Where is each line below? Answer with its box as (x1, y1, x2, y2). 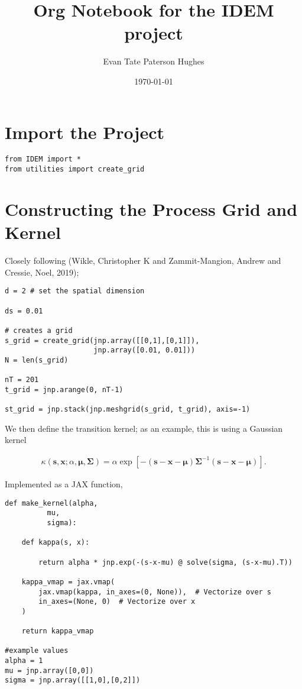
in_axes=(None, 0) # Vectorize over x (38, 597, 196, 606)
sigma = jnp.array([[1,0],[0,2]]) (5, 676, 141, 685)
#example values (5, 646, 69, 655)
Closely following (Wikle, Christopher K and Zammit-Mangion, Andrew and (5, 254, 281, 267)
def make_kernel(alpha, (5, 499, 98, 507)
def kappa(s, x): (21, 538, 90, 547)
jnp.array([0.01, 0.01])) (93, 346, 196, 355)
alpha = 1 (5, 656, 43, 665)
